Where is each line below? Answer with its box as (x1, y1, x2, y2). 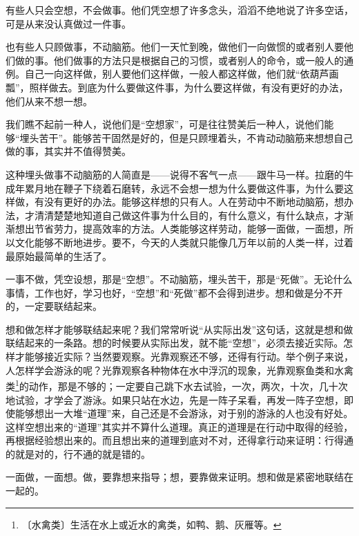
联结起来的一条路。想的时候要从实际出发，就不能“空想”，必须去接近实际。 (6, 335, 344, 350)
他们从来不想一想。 (6, 93, 93, 108)
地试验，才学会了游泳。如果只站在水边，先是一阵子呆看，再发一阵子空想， (6, 392, 344, 407)
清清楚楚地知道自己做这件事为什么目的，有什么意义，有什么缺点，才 (34, 207, 344, 222)
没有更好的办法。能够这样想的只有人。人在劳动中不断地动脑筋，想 (43, 194, 344, 209)
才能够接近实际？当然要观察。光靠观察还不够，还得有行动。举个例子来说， (14, 349, 353, 364)
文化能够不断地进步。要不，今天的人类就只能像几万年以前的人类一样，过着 (14, 234, 353, 249)
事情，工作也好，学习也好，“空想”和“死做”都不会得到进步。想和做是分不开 (6, 285, 343, 299)
